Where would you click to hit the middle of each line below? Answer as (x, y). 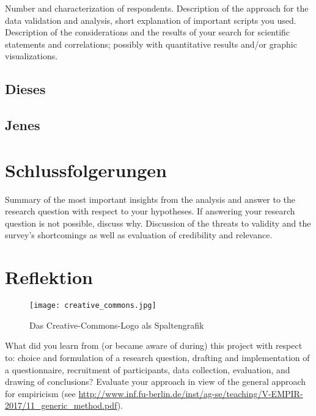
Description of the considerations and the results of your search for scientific (148, 32)
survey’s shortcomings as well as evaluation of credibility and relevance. (139, 235)
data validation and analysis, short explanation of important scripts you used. (151, 20)
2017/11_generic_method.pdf (61, 405)
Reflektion (49, 277)
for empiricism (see (40, 393)
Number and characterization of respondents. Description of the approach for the (157, 8)
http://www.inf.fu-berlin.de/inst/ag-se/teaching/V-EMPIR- (191, 393)
